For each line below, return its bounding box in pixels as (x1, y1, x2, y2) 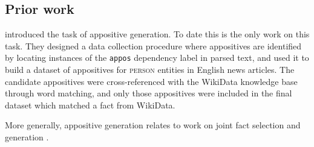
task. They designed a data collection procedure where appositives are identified (5, 39, 302, 52)
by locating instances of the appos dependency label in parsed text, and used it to (5, 51, 309, 64)
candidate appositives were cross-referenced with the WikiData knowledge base (5, 75, 298, 87)
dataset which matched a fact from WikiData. (5, 98, 175, 111)
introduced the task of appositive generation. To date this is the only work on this (5, 28, 310, 40)
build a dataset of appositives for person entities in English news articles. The (5, 63, 295, 76)
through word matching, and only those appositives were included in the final (5, 87, 292, 99)
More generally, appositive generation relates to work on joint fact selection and (5, 119, 301, 131)
